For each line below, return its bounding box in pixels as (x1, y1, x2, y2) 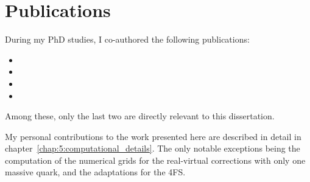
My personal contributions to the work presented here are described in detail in (5, 130, 301, 142)
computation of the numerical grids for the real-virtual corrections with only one (5, 153, 306, 166)
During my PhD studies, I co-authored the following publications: (5, 33, 250, 46)
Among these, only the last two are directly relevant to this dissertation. (5, 110, 275, 122)
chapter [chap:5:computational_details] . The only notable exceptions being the (5, 142, 300, 155)
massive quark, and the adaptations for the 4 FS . (5, 166, 186, 178)
